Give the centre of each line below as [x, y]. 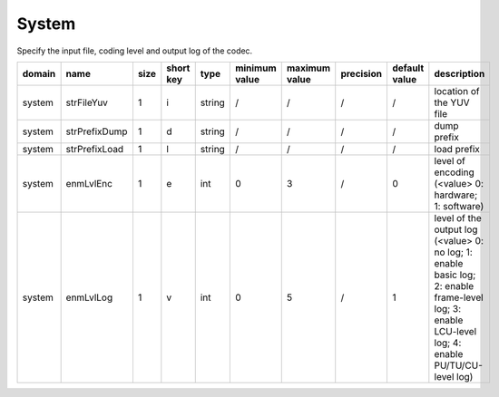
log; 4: [448, 343]
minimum [255, 68]
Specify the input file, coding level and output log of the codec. [135, 51]
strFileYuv [87, 102]
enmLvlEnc [89, 183]
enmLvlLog [89, 297]
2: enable [454, 286]
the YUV [452, 102]
